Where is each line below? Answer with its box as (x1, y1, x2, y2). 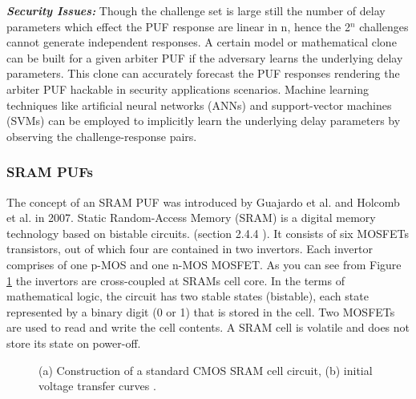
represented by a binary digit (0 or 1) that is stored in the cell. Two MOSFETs (6, 303, 395, 320)
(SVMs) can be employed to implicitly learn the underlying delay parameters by (6, 112, 401, 129)
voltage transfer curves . (38, 377, 156, 394)
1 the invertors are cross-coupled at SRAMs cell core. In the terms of (6, 272, 345, 288)
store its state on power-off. (6, 334, 141, 351)
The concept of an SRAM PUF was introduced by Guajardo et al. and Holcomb (6, 193, 400, 210)
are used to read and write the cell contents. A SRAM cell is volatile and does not (6, 319, 410, 336)
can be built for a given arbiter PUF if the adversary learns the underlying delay (6, 49, 403, 66)
